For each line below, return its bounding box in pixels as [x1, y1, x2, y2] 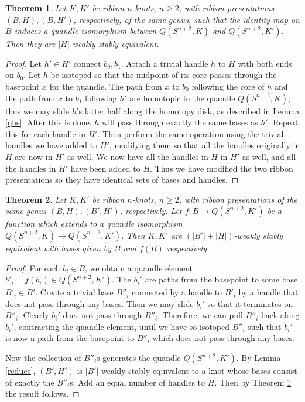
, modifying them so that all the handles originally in [109, 139, 300, 151]
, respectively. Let [119, 205, 182, 217]
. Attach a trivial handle [121, 57, 208, 69]
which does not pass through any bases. [152, 332, 294, 344]
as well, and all [242, 150, 296, 162]
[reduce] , [5, 364, 36, 377]
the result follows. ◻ [5, 387, 80, 400]
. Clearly [18, 309, 49, 321]
